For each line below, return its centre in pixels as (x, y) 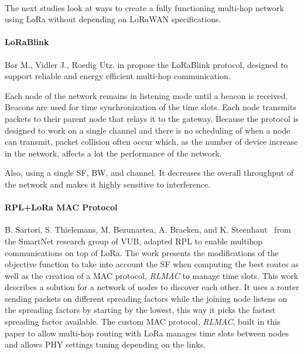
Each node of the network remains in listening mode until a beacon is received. (146, 95)
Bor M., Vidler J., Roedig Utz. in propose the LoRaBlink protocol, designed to (146, 64)
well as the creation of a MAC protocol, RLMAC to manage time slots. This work (152, 275)
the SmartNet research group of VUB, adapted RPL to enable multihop (134, 241)
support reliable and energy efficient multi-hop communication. (118, 76)
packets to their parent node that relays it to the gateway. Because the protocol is (152, 118)
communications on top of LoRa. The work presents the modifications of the (142, 252)
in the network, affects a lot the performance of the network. (113, 153)
